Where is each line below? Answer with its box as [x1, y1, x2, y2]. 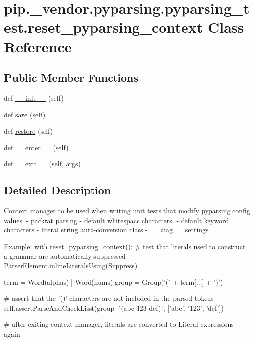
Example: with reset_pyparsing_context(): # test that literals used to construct [4, 241, 246, 251]
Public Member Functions [4, 70, 138, 85]
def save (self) [4, 109, 46, 119]
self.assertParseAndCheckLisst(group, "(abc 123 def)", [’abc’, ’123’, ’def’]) [4, 302, 224, 313]
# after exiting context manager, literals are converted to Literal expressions [4, 319, 234, 329]
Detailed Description [4, 182, 111, 198]
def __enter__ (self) [4, 142, 69, 152]
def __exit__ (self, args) [4, 159, 81, 169]
